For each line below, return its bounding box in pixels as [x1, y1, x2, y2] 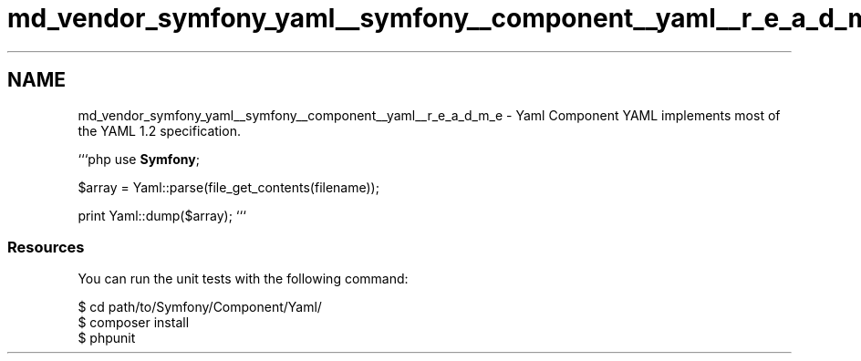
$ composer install [78, 315, 190, 331]
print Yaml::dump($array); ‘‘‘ [78, 207, 246, 223]
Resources [7, 237, 85, 256]
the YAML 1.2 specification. [78, 122, 241, 139]
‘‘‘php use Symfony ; [78, 150, 200, 167]
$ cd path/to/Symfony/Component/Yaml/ [78, 299, 322, 315]
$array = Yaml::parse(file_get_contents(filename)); [78, 179, 379, 195]
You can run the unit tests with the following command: [78, 271, 409, 287]
